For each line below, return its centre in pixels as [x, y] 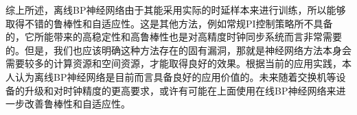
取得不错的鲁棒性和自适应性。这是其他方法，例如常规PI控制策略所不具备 [169, 23]
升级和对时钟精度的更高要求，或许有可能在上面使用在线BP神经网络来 [180, 90]
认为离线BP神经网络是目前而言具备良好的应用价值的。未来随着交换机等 [175, 76]
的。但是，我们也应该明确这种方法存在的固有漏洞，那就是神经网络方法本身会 [178, 50]
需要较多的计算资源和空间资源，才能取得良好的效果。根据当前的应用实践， [174, 63]
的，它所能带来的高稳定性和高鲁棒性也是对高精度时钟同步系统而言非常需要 [174, 37]
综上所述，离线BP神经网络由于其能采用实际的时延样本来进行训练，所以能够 [176, 10]
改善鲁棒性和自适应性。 [77, 104]
